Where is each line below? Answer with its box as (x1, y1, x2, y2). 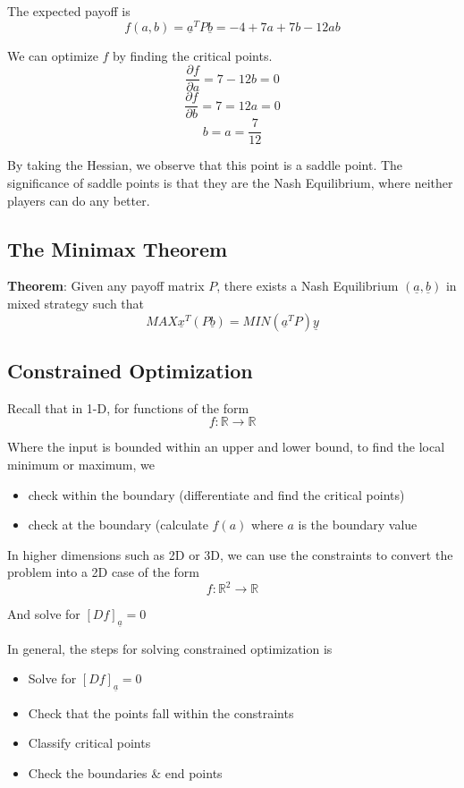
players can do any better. (7, 191, 150, 209)
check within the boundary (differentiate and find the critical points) (28, 485, 405, 504)
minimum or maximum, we (7, 455, 155, 474)
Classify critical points (28, 733, 151, 752)
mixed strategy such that (7, 294, 145, 313)
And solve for (7, 605, 80, 623)
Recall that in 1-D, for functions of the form (7, 398, 249, 417)
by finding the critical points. (113, 46, 273, 64)
